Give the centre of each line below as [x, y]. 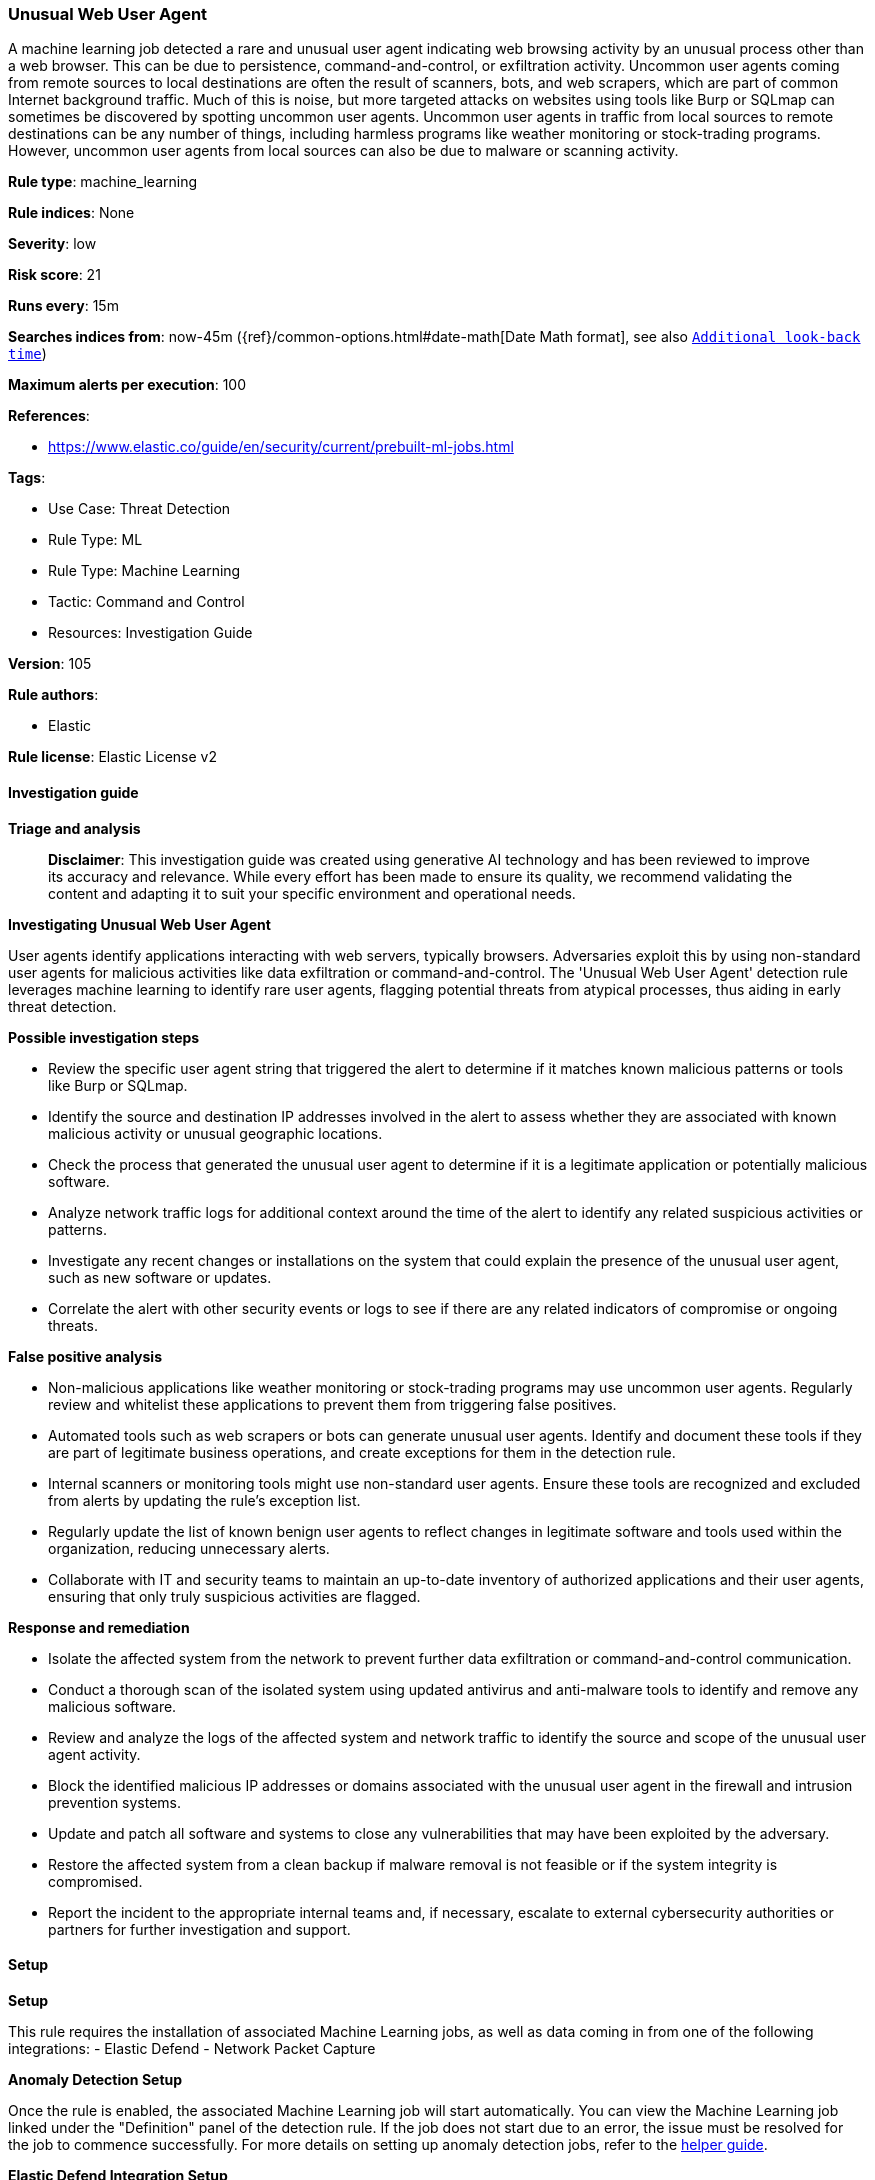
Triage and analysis [74, 828]
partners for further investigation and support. [199, 1929]
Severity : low [52, 244]
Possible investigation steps [104, 1037]
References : [49, 416]
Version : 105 [50, 664]
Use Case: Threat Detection [139, 509]
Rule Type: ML [95, 540]
